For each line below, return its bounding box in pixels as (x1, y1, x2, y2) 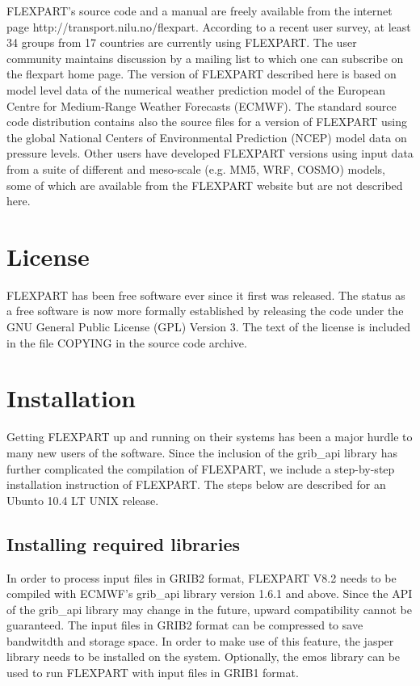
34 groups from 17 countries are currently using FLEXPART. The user (6, 34, 357, 51)
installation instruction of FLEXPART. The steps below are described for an (6, 476, 386, 493)
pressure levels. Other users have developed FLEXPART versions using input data (6, 145, 414, 162)
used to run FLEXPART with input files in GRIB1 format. (6, 664, 299, 681)
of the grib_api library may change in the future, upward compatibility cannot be (6, 600, 412, 617)
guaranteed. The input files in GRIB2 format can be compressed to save (6, 617, 363, 633)
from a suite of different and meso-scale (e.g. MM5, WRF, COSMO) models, (6, 160, 385, 177)
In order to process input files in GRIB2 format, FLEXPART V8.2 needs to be (6, 569, 397, 586)
